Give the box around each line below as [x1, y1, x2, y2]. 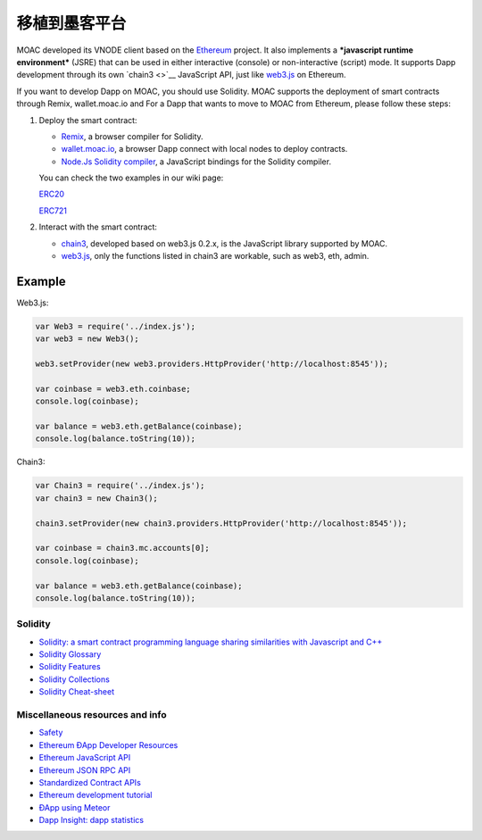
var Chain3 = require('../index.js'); [35, 480, 205, 491]
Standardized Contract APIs [38, 777, 142, 787]
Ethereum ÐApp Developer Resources [38, 739, 179, 750]
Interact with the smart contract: [38, 221, 158, 232]
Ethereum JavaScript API [38, 753, 131, 763]
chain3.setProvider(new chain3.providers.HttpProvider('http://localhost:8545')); [35, 518, 408, 528]
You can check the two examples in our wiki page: [38, 172, 224, 183]
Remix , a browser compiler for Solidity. [61, 130, 204, 142]
